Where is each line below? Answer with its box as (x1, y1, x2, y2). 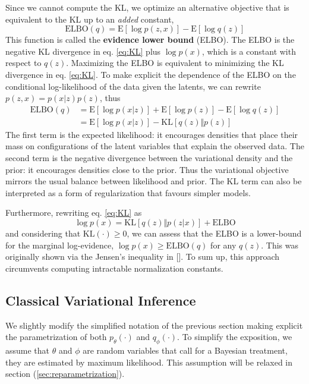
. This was (261, 238, 298, 251)
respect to (5, 56, 42, 69)
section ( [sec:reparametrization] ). (5, 367, 125, 380)
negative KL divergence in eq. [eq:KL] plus (5, 45, 161, 57)
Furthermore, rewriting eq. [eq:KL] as (5, 206, 142, 219)
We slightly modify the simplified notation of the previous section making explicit (5, 319, 303, 331)
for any (210, 238, 237, 251)
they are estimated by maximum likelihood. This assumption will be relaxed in (5, 355, 292, 368)
